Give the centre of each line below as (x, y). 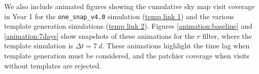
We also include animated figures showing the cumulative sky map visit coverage (129, 6)
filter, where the (227, 35)
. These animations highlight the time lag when (176, 46)
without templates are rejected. (53, 65)
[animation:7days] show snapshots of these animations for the (100, 35)
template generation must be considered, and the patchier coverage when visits (127, 56)
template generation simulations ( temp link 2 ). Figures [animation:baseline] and (128, 26)
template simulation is (39, 46)
